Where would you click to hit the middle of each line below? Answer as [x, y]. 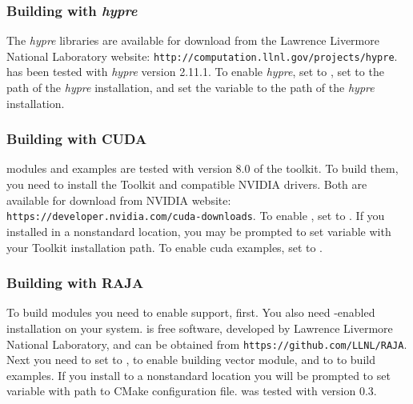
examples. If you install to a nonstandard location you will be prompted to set [198, 375]
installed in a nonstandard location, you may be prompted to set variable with [199, 231]
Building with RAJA [75, 283]
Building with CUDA [77, 139]
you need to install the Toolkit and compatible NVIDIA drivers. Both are [187, 184]
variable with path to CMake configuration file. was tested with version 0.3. [192, 391]
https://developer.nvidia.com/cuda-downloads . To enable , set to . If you [196, 216]
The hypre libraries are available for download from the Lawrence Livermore [193, 40]
